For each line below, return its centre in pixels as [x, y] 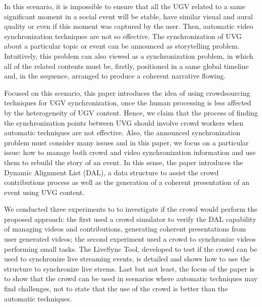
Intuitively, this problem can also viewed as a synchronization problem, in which [129, 55]
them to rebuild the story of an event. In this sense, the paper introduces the [124, 162]
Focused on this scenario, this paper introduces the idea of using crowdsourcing [127, 92]
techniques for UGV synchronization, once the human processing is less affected [128, 103]
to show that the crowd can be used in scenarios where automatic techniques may [131, 278]
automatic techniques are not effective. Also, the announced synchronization [122, 132]
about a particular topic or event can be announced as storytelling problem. [122, 46]
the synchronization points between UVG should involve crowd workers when [124, 122]
